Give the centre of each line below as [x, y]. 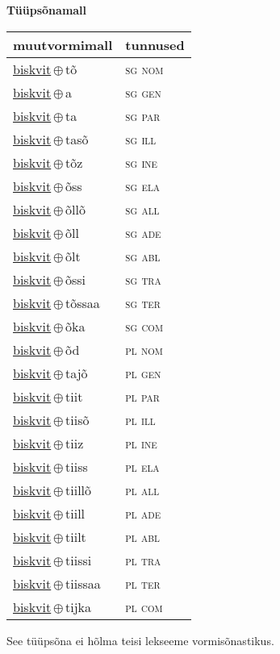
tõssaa [83, 302]
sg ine [142, 162]
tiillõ [79, 489]
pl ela [142, 466]
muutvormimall [63, 44]
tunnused [155, 44]
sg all [142, 209]
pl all [142, 489]
